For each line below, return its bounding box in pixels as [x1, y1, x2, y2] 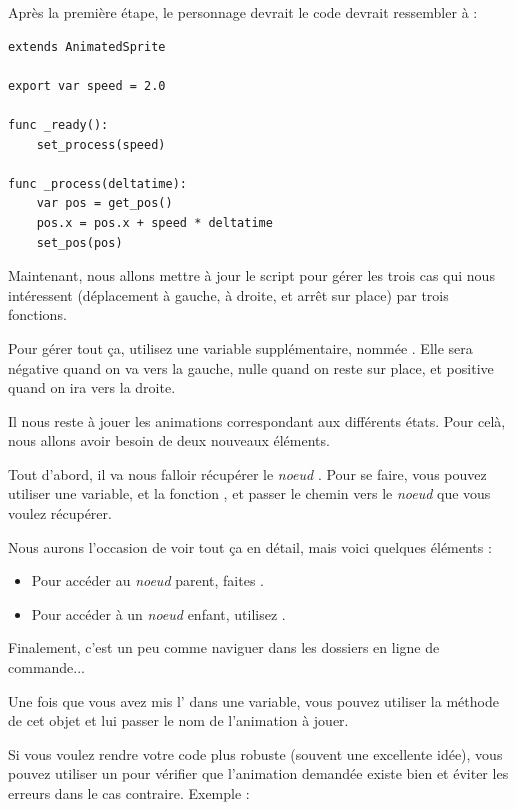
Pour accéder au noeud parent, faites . [31, 570, 264, 591]
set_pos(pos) [36, 235, 123, 250]
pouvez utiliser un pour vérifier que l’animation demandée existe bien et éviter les [8, 763, 509, 784]
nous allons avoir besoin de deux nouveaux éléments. [8, 430, 330, 451]
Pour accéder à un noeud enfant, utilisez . [31, 603, 286, 624]
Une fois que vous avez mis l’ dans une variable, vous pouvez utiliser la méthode [8, 690, 499, 711]
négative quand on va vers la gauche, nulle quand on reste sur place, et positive [8, 357, 494, 378]
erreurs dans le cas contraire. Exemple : [8, 783, 250, 803]
